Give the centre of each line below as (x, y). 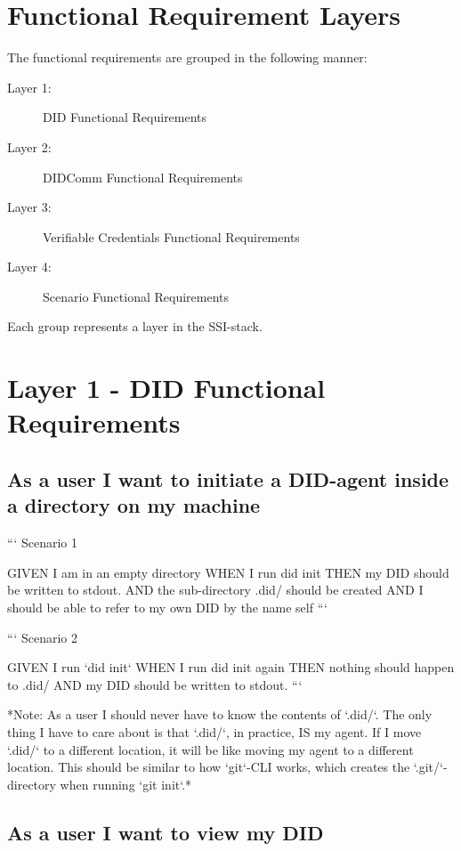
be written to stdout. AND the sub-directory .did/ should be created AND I (215, 590)
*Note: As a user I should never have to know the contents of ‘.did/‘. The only (220, 714)
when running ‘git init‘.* (126, 784)
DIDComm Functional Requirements (143, 177)
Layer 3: (29, 207)
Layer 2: (29, 146)
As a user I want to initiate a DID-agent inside (228, 479)
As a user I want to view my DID (166, 832)
